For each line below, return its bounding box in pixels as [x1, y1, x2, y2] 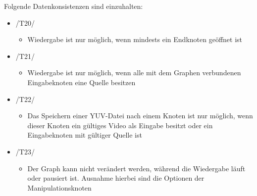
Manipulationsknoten [27, 182, 92, 193]
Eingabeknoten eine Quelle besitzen [27, 77, 136, 87]
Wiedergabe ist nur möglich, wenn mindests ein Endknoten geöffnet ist [27, 34, 243, 45]
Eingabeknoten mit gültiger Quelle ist [27, 130, 142, 140]
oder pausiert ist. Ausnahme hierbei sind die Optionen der [27, 173, 205, 183]
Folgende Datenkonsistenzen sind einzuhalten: [4, 1, 143, 11]
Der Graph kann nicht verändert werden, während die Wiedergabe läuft [27, 163, 246, 173]
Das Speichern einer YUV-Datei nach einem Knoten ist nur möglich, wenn [27, 110, 253, 121]
